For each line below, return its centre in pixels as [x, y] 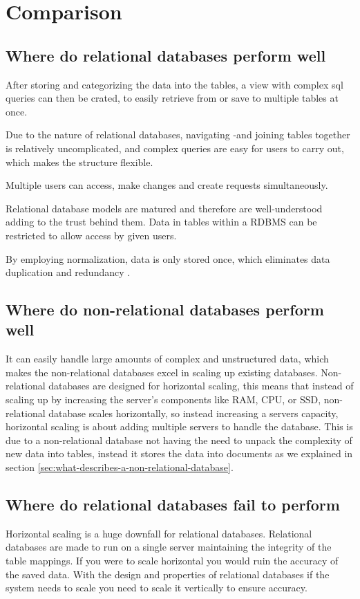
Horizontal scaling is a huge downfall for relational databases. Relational [159, 533]
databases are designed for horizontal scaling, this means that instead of [201, 386]
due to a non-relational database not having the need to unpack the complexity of [179, 440]
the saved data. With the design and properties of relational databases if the [168, 574]
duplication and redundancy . [68, 272]
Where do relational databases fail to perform [173, 505]
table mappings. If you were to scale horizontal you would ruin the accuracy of [172, 561]
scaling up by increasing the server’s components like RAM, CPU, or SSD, [163, 399]
